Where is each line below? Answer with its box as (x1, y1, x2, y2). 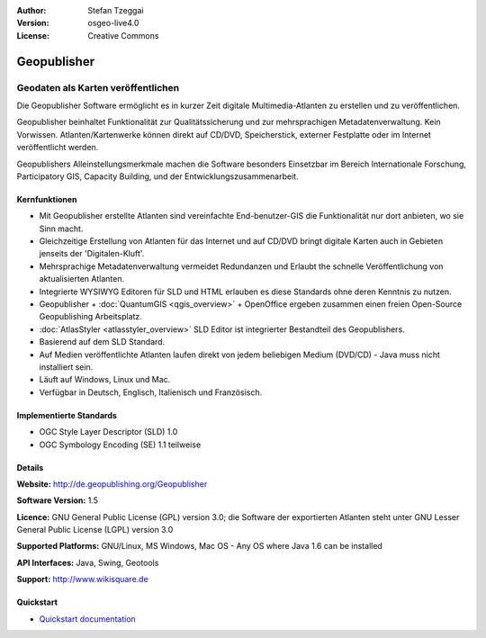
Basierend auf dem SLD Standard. (39, 337, 166, 347)
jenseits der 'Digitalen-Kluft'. (39, 248, 145, 259)
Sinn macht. (39, 223, 84, 234)
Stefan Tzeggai (87, 5, 144, 15)
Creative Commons (87, 30, 159, 40)
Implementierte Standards (16, 409, 117, 420)
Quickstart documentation (39, 613, 137, 625)
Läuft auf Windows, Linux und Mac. (39, 374, 171, 385)
